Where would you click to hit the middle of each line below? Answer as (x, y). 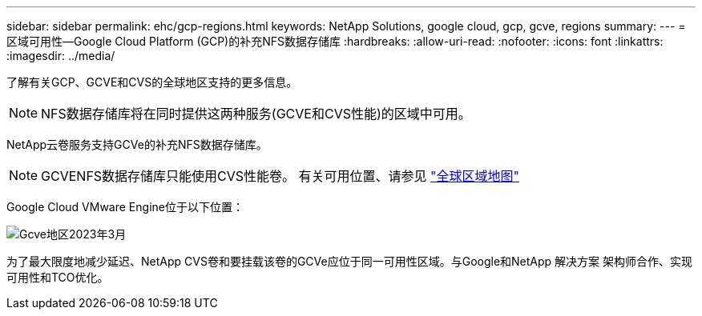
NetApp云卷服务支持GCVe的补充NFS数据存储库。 (137, 144)
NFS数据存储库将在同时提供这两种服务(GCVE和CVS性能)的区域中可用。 (256, 114)
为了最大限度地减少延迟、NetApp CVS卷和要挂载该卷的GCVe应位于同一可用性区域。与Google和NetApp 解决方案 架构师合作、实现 (350, 261)
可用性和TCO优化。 (58, 277)
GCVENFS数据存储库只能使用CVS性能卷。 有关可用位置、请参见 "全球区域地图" (280, 176)
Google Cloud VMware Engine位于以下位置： (125, 207)
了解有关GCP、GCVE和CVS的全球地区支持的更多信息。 (152, 82)
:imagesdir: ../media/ (61, 56)
